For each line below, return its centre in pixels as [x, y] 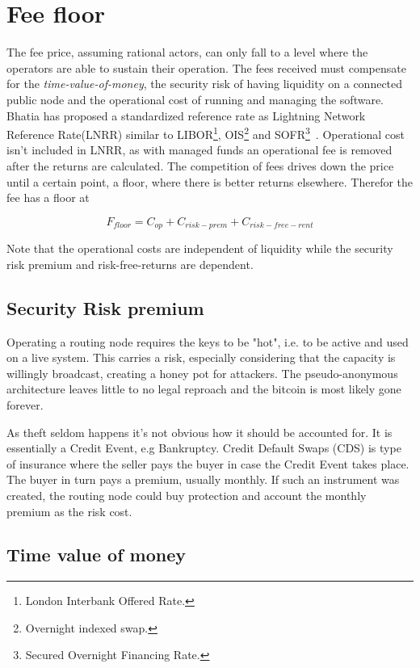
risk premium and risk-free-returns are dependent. [130, 264]
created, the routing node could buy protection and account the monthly [187, 495]
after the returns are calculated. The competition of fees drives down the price [200, 165]
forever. [25, 404]
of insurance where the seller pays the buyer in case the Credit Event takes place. [208, 463]
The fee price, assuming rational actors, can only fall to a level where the [187, 52]
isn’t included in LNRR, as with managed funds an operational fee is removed [199, 150]
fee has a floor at [48, 197]
